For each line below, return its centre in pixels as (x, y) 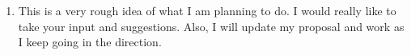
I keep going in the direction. (90, 42)
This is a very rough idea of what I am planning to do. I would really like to (207, 10)
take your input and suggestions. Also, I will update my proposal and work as (211, 26)
